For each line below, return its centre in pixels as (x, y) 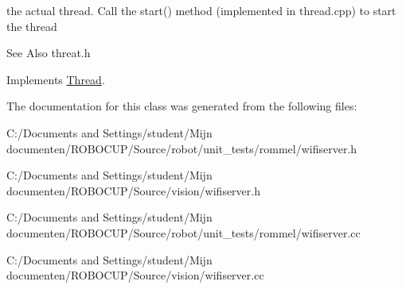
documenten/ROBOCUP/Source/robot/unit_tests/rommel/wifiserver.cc (183, 232)
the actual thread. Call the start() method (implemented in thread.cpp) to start (201, 10)
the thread (32, 26)
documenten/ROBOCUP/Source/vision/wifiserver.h (133, 190)
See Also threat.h (49, 53)
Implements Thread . (56, 79)
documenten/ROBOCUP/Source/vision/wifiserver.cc (135, 275)
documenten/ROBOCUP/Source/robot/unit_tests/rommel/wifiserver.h (182, 148)
